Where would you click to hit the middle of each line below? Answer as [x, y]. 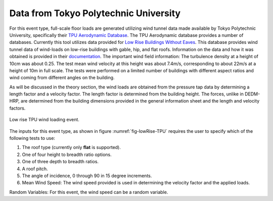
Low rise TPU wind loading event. [44, 120]
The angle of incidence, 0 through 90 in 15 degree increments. [87, 175]
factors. [17, 108]
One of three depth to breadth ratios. [60, 162]
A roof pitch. [35, 169]
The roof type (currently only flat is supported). [72, 147]
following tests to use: [32, 138]
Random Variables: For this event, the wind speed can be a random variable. [89, 192]
